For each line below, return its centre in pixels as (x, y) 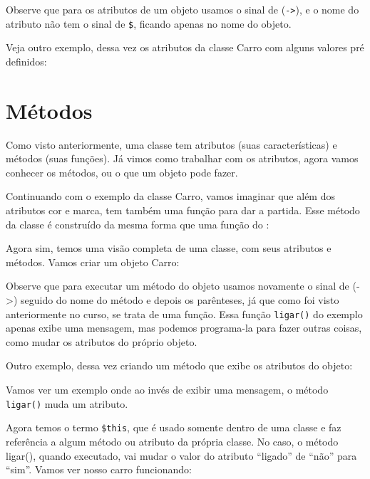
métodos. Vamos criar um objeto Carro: (93, 262)
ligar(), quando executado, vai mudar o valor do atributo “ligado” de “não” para (181, 455)
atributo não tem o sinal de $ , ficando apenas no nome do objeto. (149, 23)
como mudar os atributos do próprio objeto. (102, 341)
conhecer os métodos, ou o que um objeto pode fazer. (122, 172)
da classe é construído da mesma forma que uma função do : (138, 224)
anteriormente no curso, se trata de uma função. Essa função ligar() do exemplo (184, 314)
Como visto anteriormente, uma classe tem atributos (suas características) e (171, 144)
